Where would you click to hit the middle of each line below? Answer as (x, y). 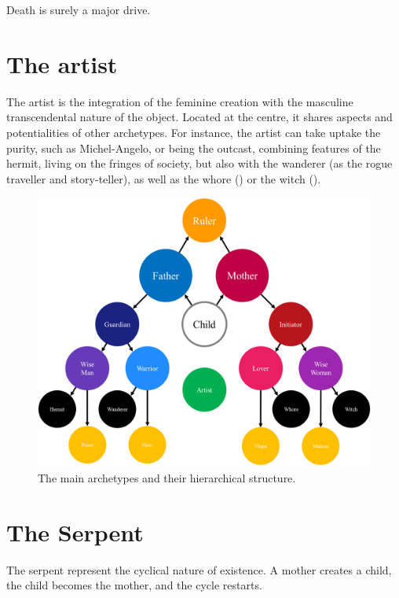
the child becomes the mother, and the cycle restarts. (134, 585)
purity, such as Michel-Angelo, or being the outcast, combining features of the (194, 148)
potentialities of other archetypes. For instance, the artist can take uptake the (194, 132)
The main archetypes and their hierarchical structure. (167, 477)
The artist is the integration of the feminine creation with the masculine (180, 101)
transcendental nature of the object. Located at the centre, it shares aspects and (199, 117)
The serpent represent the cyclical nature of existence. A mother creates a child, (199, 569)
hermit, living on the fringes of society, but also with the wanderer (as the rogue (199, 163)
